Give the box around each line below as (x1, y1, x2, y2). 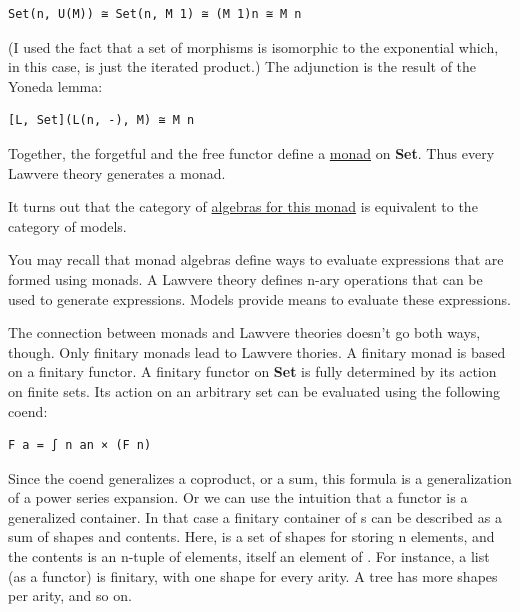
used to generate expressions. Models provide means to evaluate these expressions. (8, 288, 511, 309)
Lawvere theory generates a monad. (8, 162, 226, 183)
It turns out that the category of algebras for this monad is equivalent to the (8, 196, 478, 217)
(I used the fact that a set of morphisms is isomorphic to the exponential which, (8, 36, 499, 57)
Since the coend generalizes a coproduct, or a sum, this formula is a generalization (8, 467, 512, 488)
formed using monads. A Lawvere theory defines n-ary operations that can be (8, 268, 483, 289)
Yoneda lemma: (8, 75, 103, 96)
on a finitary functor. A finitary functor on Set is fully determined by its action (8, 361, 497, 382)
